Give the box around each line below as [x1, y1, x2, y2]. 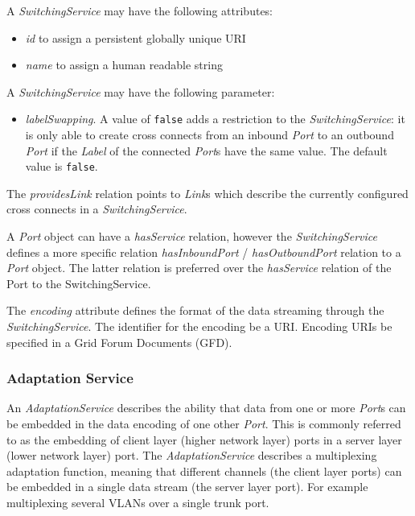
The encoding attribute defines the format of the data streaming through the [6, 302, 384, 319]
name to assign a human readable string [25, 56, 223, 73]
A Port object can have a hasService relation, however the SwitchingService [6, 228, 377, 245]
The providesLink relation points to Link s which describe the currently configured [6, 184, 409, 201]
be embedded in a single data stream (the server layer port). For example [6, 478, 368, 495]
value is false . [25, 158, 98, 175]
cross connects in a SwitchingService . [6, 200, 187, 217]
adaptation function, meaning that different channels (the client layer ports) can [6, 462, 402, 479]
